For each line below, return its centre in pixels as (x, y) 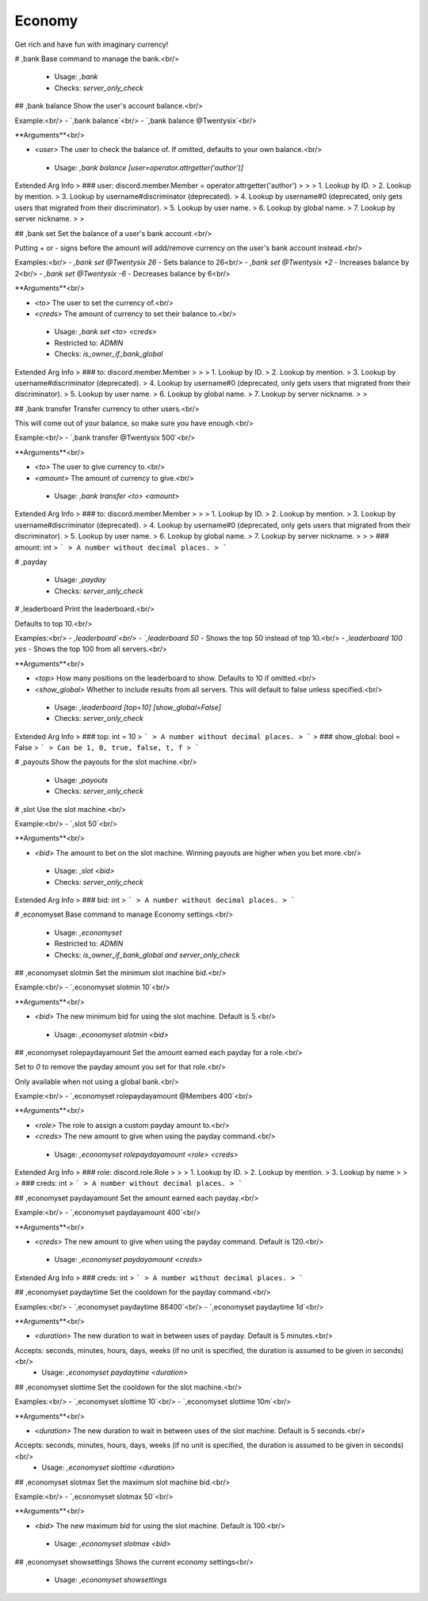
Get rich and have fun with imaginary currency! (92, 44)
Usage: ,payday (80, 580)
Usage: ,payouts (81, 780)
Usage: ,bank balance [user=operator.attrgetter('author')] (149, 167)
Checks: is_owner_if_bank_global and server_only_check (147, 955)
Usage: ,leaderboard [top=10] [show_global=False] (138, 707)
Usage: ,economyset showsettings (111, 1580)
